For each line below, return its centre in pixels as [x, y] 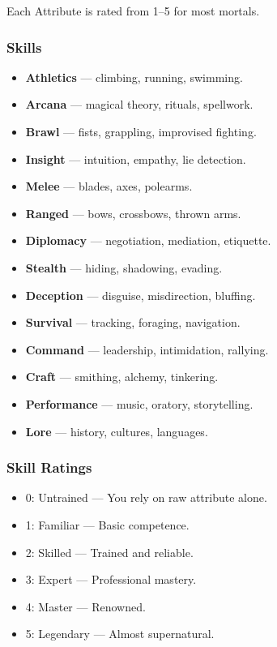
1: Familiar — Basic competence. [107, 524]
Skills [24, 47]
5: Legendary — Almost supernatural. [120, 634]
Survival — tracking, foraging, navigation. [133, 322]
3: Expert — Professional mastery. [111, 579]
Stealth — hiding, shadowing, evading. [124, 267]
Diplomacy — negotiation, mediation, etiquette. [148, 240]
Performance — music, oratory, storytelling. [139, 403]
